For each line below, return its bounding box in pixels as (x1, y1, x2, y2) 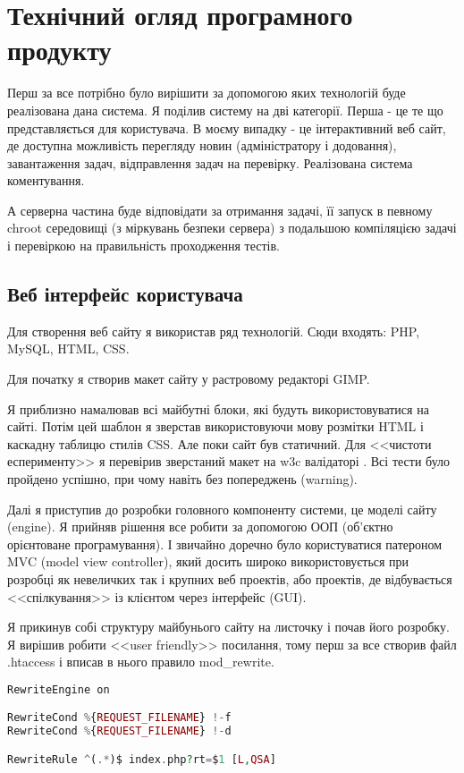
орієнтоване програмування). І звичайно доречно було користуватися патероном (7, 534, 443, 553)
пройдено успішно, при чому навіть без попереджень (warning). (7, 470, 358, 488)
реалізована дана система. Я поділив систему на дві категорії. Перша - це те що (7, 100, 443, 119)
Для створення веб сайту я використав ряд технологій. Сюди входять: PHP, (7, 321, 420, 340)
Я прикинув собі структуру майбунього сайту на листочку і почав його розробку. (7, 617, 450, 636)
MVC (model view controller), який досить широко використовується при (7, 552, 409, 571)
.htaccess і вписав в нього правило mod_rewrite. (7, 652, 274, 671)
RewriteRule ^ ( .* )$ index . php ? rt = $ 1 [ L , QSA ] (7, 752, 276, 766)
